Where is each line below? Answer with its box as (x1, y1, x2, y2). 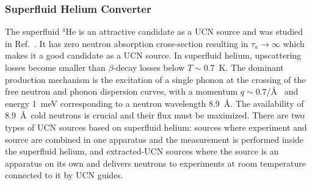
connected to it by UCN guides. (5, 169, 123, 181)
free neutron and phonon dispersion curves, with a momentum (5, 85, 238, 98)
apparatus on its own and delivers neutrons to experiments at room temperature (5, 156, 306, 169)
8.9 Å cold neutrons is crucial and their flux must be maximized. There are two (5, 109, 305, 122)
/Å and (266, 85, 299, 98)
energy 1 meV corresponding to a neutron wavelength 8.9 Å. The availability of (5, 96, 304, 109)
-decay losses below (113, 61, 185, 73)
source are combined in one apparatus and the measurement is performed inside (5, 132, 304, 145)
